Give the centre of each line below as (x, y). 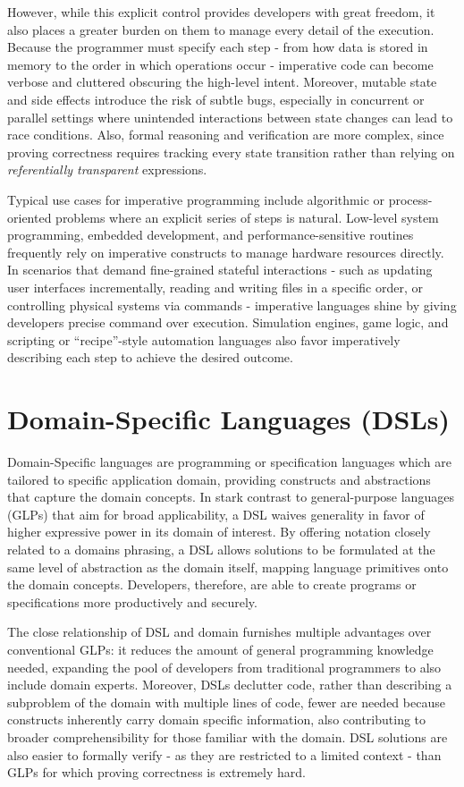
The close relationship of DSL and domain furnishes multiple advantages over (219, 632)
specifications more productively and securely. (132, 601)
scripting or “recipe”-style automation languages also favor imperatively (204, 339)
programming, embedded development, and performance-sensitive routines (211, 235)
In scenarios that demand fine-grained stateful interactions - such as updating (220, 270)
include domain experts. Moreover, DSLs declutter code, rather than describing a (230, 685)
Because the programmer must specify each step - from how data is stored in (218, 47)
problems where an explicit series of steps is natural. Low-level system (247, 217)
